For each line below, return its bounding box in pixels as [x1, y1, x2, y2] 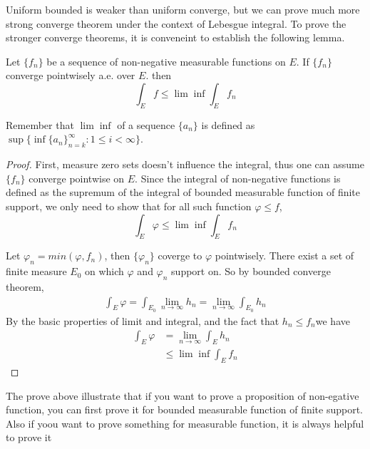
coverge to [158, 248, 202, 263]
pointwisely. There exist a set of [215, 248, 354, 263]
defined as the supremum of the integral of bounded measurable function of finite [6, 185, 360, 200]
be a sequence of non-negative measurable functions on [46, 53, 286, 68]
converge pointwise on [29, 170, 125, 185]
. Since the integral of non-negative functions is [135, 170, 341, 185]
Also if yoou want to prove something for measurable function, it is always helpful [6, 416, 364, 430]
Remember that [6, 117, 74, 132]
